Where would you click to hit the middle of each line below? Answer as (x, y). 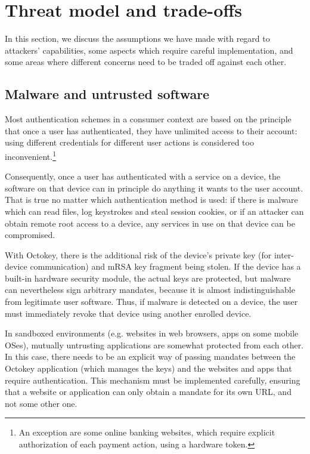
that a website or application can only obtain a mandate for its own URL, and (148, 392)
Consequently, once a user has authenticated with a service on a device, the (142, 176)
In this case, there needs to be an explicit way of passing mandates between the (150, 356)
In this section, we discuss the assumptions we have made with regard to (137, 38)
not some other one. (41, 403)
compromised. (30, 235)
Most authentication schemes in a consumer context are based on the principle (148, 119)
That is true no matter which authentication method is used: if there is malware (151, 200)
